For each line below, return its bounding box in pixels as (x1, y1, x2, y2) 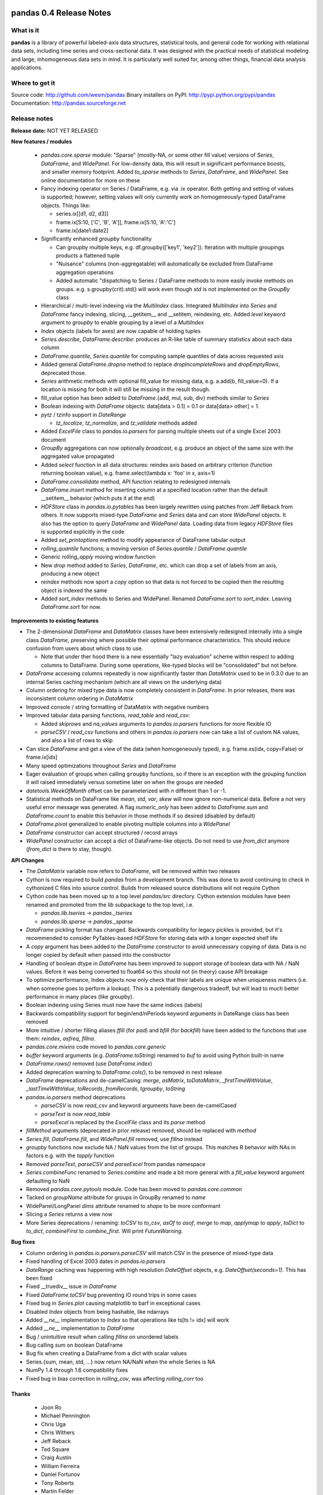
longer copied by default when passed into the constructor (26, 951, 171, 959)
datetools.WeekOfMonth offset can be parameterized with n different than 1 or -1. (26, 787, 227, 794)
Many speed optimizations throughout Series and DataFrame (26, 762, 176, 769)
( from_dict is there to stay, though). (26, 846, 113, 853)
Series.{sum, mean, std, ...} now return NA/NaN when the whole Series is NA (26, 1358, 215, 1365)
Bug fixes (11, 1238, 35, 1246)
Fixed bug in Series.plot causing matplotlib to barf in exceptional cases (26, 1299, 200, 1307)
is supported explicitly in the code (41, 528, 125, 535)
